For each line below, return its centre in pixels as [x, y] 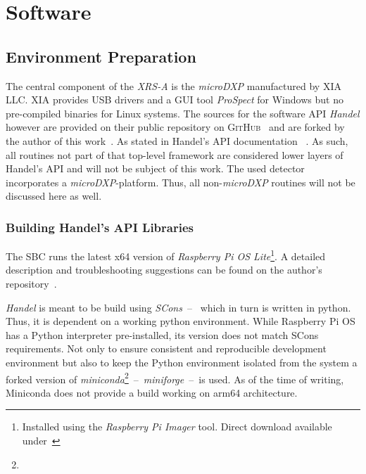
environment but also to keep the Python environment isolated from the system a [182, 362]
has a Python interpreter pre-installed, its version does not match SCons [162, 334]
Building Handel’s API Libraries [100, 227]
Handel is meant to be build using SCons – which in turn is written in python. [178, 307]
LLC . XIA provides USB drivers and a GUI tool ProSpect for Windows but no [175, 100]
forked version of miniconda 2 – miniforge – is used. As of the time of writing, [175, 378]
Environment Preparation [101, 56]
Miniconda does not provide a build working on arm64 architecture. [152, 392]
